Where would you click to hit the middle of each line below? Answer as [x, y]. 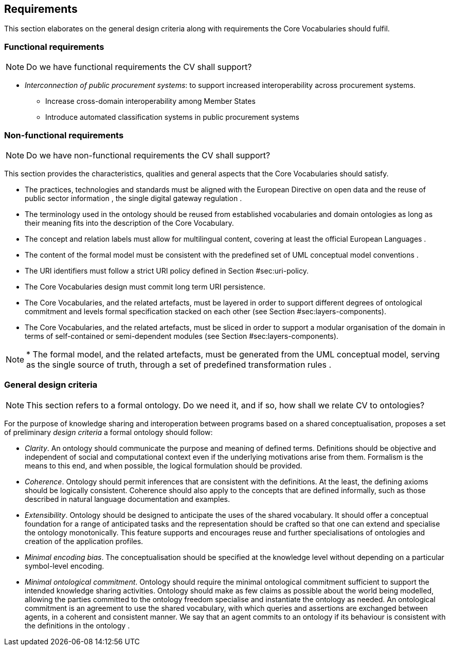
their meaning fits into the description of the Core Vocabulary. [129, 223]
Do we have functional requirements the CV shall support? [139, 67]
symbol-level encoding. [65, 566]
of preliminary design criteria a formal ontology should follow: [109, 432]
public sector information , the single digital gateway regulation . [133, 198]
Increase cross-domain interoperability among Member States [150, 101]
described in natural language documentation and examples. [127, 499]
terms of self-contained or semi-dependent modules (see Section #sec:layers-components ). [182, 336]
